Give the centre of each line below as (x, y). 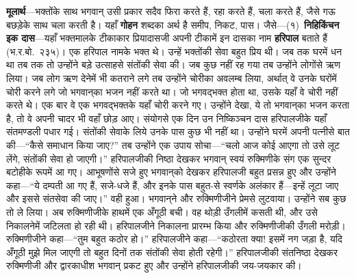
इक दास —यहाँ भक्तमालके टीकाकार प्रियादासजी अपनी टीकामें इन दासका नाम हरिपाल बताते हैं (167, 38)
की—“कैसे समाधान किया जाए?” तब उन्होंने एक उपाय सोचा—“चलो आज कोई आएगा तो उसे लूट (173, 144)
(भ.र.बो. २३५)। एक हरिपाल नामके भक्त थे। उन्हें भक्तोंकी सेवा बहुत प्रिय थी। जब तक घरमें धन (174, 51)
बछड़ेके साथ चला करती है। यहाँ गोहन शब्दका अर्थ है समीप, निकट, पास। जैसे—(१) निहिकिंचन (173, 24)
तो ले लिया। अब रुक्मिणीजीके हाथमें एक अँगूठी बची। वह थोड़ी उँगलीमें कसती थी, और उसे (162, 211)
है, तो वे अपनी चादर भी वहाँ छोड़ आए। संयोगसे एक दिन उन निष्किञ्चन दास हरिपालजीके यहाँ (166, 118)
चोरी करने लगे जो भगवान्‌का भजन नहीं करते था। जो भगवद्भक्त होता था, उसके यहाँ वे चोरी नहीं (172, 91)
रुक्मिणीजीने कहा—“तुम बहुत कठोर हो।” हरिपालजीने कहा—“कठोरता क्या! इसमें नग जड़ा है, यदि (174, 239)
